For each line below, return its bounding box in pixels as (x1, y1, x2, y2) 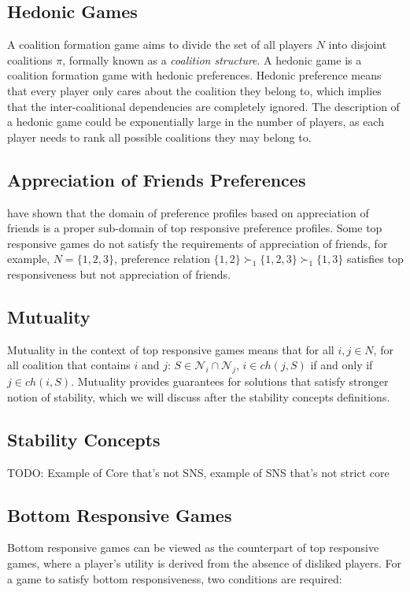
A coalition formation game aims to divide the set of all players (7, 36, 313, 53)
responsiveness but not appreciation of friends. (7, 265, 231, 282)
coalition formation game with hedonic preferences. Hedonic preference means (7, 67, 382, 83)
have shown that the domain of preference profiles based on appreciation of (7, 204, 369, 220)
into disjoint (328, 36, 387, 53)
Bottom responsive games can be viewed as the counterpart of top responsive (7, 539, 379, 556)
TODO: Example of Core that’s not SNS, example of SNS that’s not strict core (7, 464, 390, 480)
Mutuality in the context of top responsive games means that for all (7, 341, 334, 357)
